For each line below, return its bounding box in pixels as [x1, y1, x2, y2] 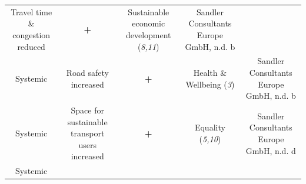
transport [71, 127, 105, 139]
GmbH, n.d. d [245, 144, 296, 156]
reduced [17, 40, 45, 52]
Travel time [11, 5, 52, 18]
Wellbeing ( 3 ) [185, 78, 235, 90]
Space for [71, 104, 104, 116]
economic [132, 17, 165, 29]
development [125, 28, 171, 41]
